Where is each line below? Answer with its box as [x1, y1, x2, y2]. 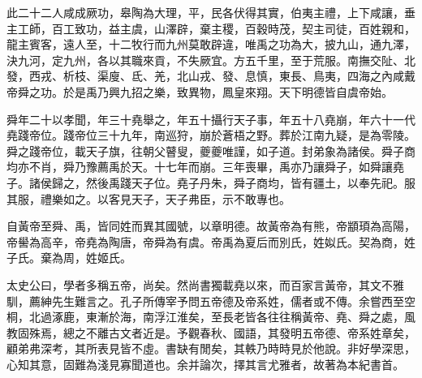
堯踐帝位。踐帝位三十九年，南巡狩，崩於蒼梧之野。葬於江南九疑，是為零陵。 [6, 127, 416, 144]
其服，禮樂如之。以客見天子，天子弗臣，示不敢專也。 [6, 190, 291, 207]
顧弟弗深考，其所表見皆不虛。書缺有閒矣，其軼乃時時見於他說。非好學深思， [6, 340, 416, 357]
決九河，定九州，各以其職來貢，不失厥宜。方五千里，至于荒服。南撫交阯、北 [6, 51, 416, 68]
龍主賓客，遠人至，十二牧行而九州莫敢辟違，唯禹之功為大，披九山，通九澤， [6, 36, 416, 53]
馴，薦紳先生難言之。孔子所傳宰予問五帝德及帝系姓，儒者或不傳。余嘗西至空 [6, 292, 416, 309]
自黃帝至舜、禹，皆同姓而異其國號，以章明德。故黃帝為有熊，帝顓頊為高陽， [6, 217, 416, 234]
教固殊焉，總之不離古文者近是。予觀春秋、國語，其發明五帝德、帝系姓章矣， [6, 324, 416, 341]
